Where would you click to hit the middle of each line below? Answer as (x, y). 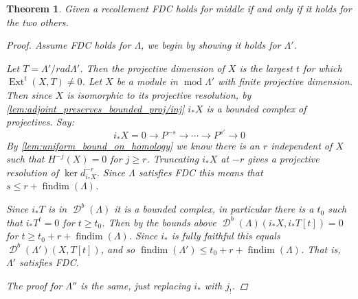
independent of (302, 145)
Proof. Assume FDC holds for (69, 45)
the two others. (37, 22)
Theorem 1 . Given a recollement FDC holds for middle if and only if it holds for (179, 8)
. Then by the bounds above (159, 222)
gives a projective (283, 159)
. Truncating (173, 159)
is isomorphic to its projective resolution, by (159, 94)
